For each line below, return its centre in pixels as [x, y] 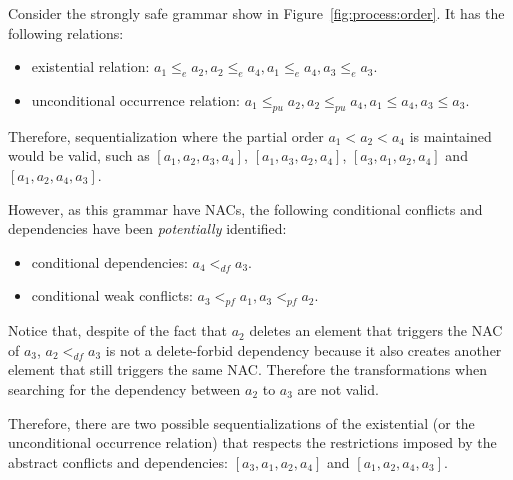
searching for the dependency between [124, 388]
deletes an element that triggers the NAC [376, 330]
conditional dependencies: [109, 261]
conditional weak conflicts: [112, 295]
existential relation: [90, 66]
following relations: [66, 32]
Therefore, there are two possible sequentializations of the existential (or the [241, 422]
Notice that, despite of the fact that [118, 330]
